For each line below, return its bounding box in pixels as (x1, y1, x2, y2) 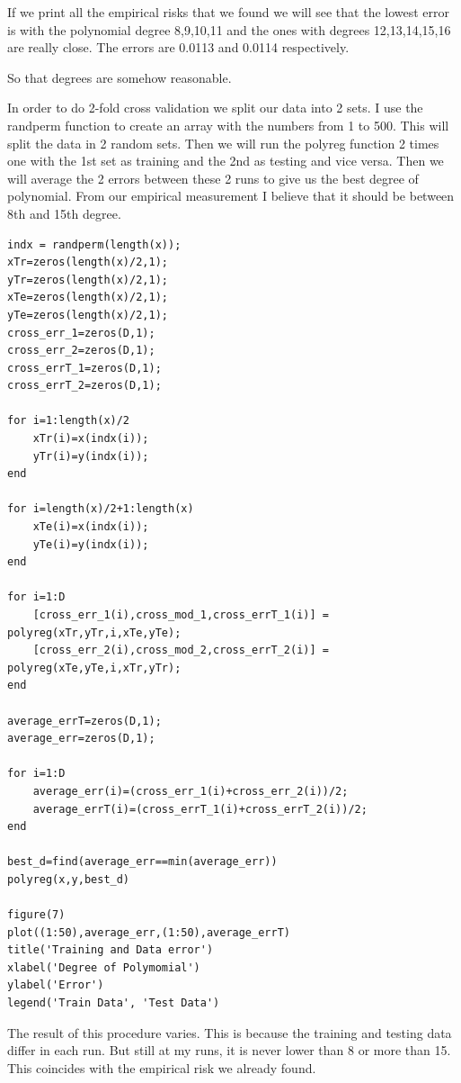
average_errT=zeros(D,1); (7, 714, 162, 727)
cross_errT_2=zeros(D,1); (7, 379, 162, 393)
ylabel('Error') (7, 979, 104, 992)
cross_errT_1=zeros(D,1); (7, 361, 162, 375)
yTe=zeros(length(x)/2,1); (7, 308, 168, 321)
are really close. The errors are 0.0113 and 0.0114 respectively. (7, 38, 350, 57)
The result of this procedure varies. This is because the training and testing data (7, 1023, 452, 1042)
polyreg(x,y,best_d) (7, 872, 130, 886)
